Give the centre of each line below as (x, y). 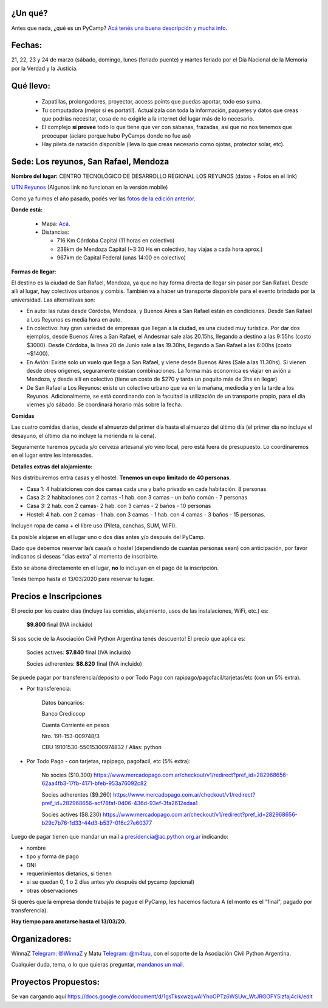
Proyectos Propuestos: (56, 982)
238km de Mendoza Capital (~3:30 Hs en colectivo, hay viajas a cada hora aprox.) (160, 249)
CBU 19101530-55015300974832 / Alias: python (102, 747)
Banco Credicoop (63, 714)
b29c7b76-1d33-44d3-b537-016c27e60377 (97, 823)
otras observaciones (52, 890)
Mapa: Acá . (56, 224)
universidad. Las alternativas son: (53, 300)
